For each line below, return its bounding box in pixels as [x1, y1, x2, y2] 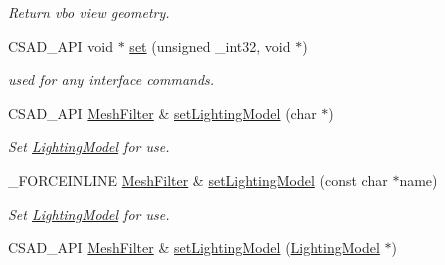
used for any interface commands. [8, 69, 215, 90]
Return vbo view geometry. [8, 2, 170, 22]
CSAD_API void [8, 35, 114, 56]
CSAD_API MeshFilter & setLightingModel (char [8, 102, 317, 123]
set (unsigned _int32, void [129, 35, 291, 56]
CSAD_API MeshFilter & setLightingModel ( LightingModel [8, 237, 380, 258]
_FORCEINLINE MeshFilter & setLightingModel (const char [8, 169, 388, 190]
